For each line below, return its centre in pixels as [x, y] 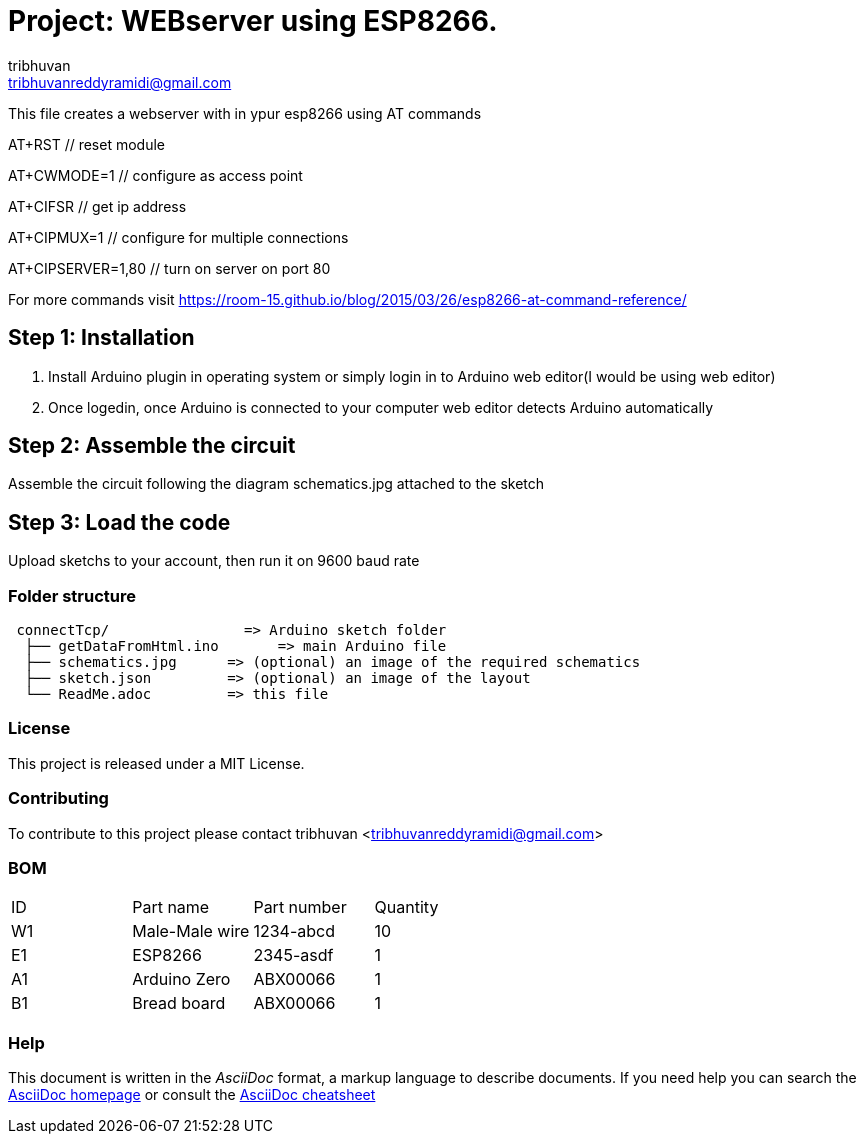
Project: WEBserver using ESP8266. [253, 21]
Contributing [58, 798]
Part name [171, 907]
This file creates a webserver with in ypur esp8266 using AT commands [245, 113]
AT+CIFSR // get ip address [97, 206]
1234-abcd [294, 931]
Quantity [406, 907]
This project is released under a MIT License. [156, 763]
